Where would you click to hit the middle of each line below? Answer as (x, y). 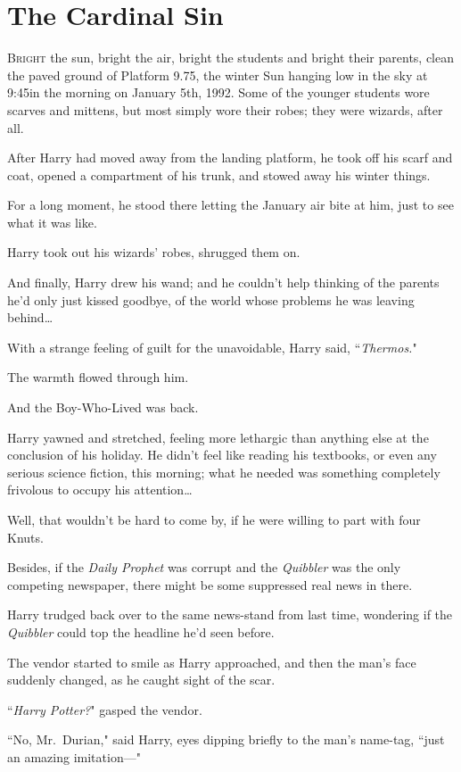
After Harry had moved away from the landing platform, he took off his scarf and (230, 158)
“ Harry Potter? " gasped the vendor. (105, 709)
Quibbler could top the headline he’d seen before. (141, 631)
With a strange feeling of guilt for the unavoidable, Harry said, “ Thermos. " (212, 347)
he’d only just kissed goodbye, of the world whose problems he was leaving (211, 299)
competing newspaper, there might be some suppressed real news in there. (210, 584)
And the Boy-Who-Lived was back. (103, 407)
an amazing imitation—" (74, 756)
